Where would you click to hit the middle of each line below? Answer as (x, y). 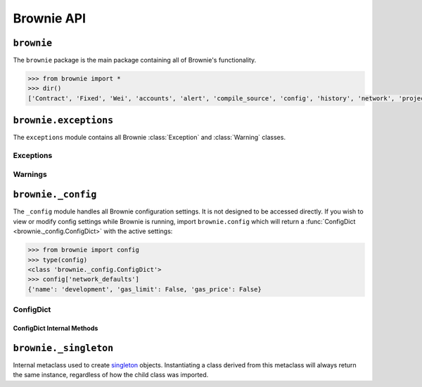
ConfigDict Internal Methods (56, 328)
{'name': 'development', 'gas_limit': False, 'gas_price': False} (145, 289)
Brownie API (50, 18)
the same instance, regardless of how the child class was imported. (111, 375)
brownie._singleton (63, 348)
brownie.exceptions (63, 120)
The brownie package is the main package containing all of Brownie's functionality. (135, 60)
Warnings (30, 174)
